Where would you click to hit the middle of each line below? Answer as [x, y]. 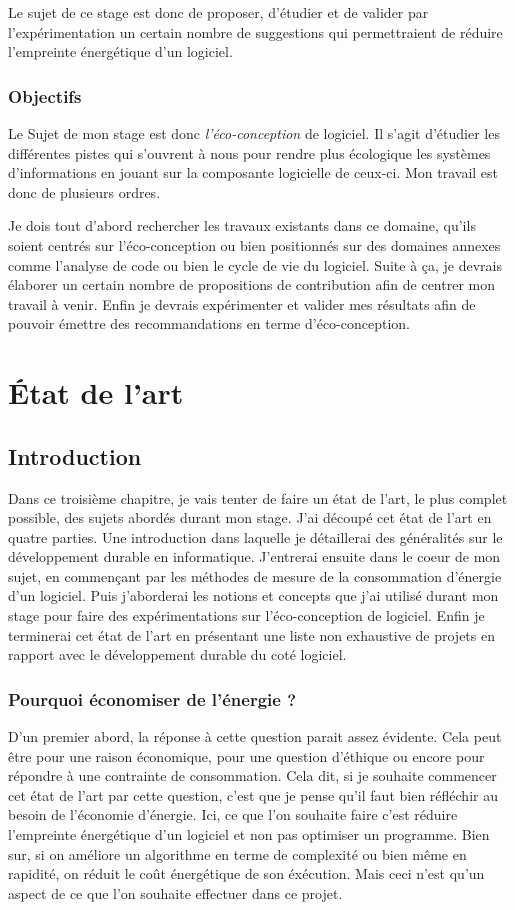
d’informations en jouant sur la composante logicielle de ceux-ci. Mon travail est [253, 172]
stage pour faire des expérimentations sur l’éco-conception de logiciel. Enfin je [246, 615]
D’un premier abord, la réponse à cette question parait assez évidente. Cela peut [255, 736]
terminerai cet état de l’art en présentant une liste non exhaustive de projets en [251, 634]
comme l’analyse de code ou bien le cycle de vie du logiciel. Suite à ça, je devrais [255, 264]
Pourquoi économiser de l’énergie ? [152, 698]
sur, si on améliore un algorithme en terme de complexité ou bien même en [237, 853]
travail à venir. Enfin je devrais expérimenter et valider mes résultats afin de [242, 303]
